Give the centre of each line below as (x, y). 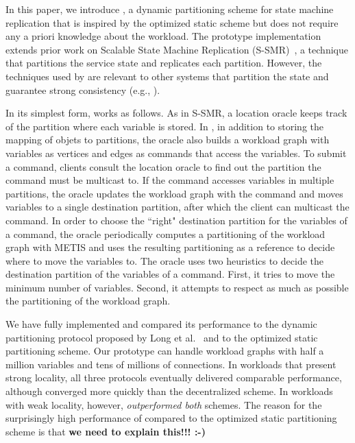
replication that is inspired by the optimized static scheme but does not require (172, 22)
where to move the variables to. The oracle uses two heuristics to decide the (165, 260)
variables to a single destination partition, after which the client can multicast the (177, 207)
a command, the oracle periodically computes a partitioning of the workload (166, 234)
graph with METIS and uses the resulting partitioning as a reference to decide (170, 247)
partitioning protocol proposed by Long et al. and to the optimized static (162, 337)
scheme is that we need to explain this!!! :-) (106, 431)
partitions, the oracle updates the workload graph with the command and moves (174, 193)
